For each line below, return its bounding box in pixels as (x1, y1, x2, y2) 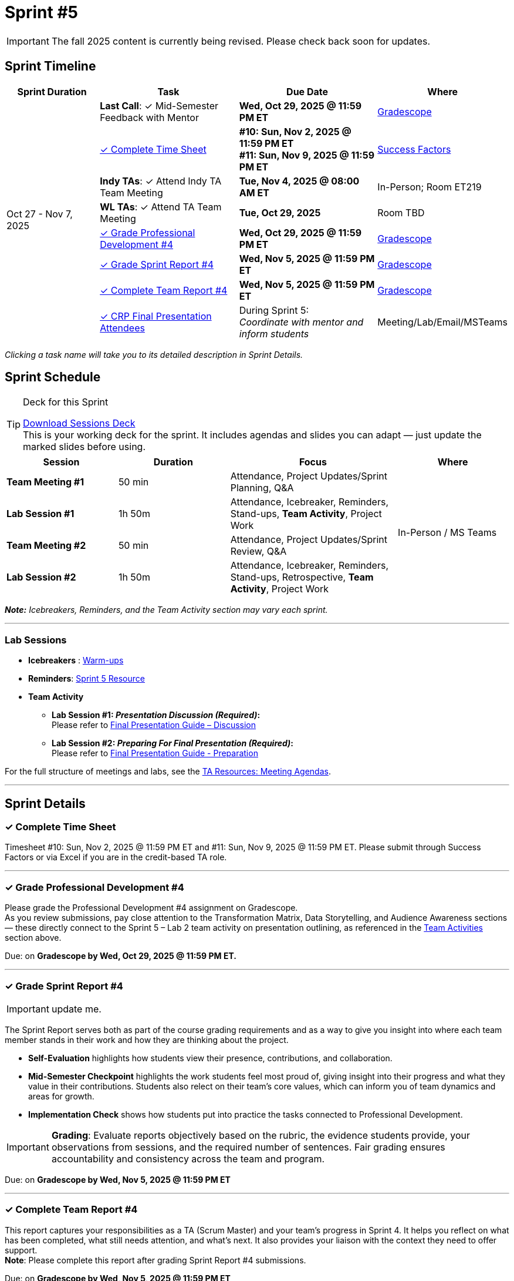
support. (5, 1245, 38, 1255)
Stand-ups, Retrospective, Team (230, 571, 374, 584)
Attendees (100, 321, 145, 334)
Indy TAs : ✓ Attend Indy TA (100, 175, 222, 187)
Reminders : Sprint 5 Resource (28, 673, 145, 684)
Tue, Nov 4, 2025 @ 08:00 (239, 175, 360, 187)
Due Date (286, 85, 329, 98)
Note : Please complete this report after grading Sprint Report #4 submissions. (5, 1255, 306, 1265)
